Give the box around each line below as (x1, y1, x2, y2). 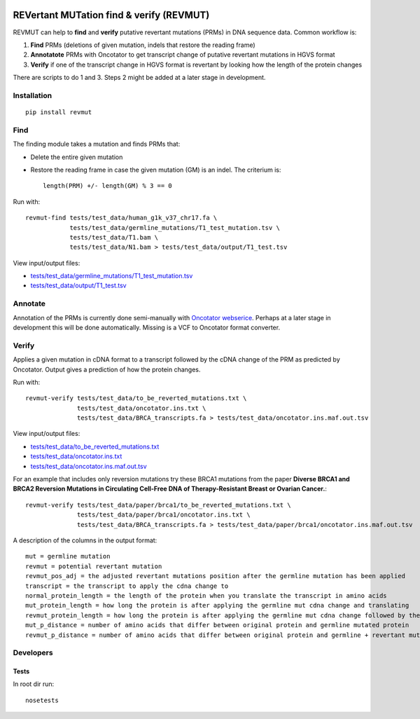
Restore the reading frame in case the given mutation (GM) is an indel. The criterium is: (30, 165, 281, 174)
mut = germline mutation (25, 552, 111, 561)
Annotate (13, 299, 45, 308)
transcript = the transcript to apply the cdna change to (25, 582, 229, 590)
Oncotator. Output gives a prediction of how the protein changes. (13, 365, 201, 374)
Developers (13, 648, 53, 658)
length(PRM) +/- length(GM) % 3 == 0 (43, 182, 173, 190)
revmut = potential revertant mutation (25, 562, 162, 570)
